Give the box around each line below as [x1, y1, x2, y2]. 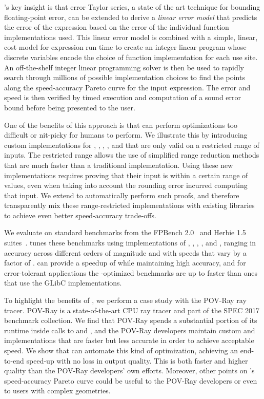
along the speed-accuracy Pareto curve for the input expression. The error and [4, 82, 251, 92]
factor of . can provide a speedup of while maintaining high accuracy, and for [4, 257, 246, 268]
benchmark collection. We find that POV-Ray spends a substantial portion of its [4, 315, 257, 326]
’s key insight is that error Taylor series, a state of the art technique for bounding [4, 2, 260, 12]
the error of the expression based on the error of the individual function [4, 22, 229, 32]
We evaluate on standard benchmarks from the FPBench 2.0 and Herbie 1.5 [4, 227, 246, 238]
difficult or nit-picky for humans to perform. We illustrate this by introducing [4, 129, 248, 140]
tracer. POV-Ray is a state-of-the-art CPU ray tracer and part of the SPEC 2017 [4, 305, 259, 315]
